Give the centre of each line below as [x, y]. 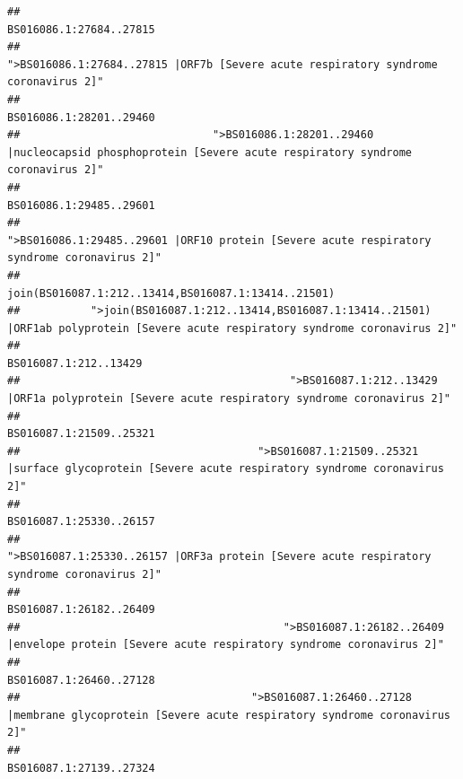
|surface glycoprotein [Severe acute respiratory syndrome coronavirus [226, 469]
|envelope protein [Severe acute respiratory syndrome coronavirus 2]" [226, 645]
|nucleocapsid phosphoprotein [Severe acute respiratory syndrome [210, 152]
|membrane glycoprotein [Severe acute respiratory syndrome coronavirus [229, 715]
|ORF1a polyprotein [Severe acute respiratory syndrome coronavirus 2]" [229, 399]
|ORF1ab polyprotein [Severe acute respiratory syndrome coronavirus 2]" [232, 328]
